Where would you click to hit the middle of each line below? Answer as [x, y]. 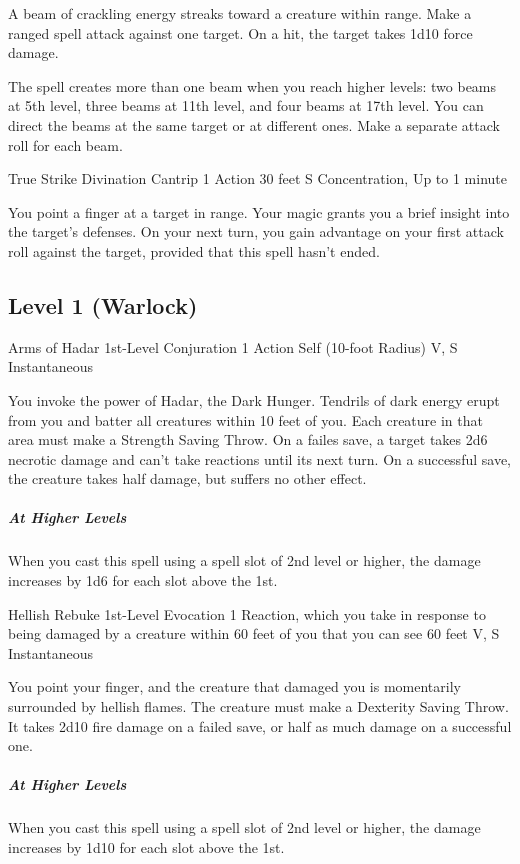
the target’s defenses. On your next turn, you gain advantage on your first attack [256, 231]
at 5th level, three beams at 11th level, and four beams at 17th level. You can [246, 105]
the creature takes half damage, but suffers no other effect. [187, 478]
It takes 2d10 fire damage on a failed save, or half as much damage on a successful [260, 725]
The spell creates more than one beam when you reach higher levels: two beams [252, 85]
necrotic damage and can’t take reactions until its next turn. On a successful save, [259, 458]
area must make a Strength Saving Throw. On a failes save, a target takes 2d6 [248, 439]
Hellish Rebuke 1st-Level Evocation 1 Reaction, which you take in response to [247, 613]
